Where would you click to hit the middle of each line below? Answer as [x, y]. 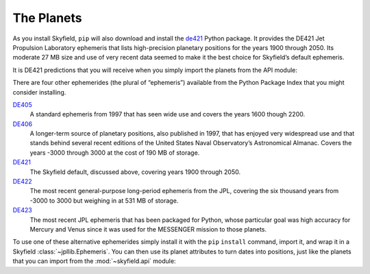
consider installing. [39, 92]
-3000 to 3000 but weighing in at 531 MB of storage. [104, 200]
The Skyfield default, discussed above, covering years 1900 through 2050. [135, 172]
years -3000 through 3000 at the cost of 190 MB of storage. [115, 152]
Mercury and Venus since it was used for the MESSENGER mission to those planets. [148, 229]
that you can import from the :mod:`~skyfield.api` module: [94, 261]
